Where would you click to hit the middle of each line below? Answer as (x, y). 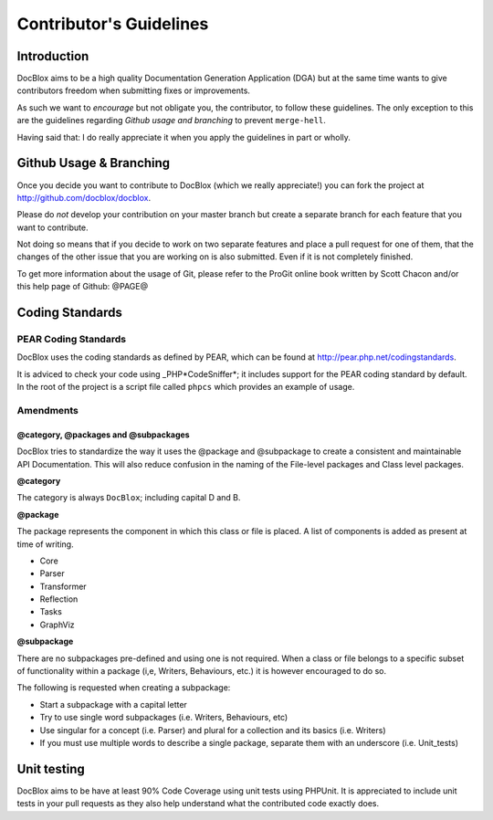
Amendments (48, 410)
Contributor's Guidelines (113, 24)
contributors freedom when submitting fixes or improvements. (134, 90)
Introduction (53, 56)
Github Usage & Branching (94, 163)
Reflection (59, 599)
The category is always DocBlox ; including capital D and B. (129, 498)
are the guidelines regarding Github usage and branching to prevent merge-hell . (171, 121)
